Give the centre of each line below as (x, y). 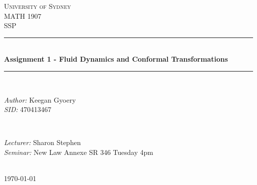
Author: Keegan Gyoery (40, 99)
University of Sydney (38, 6)
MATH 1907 (23, 16)
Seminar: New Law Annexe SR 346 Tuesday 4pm (79, 152)
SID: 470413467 (28, 109)
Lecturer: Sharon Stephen (43, 142)
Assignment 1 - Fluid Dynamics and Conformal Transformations (116, 59)
